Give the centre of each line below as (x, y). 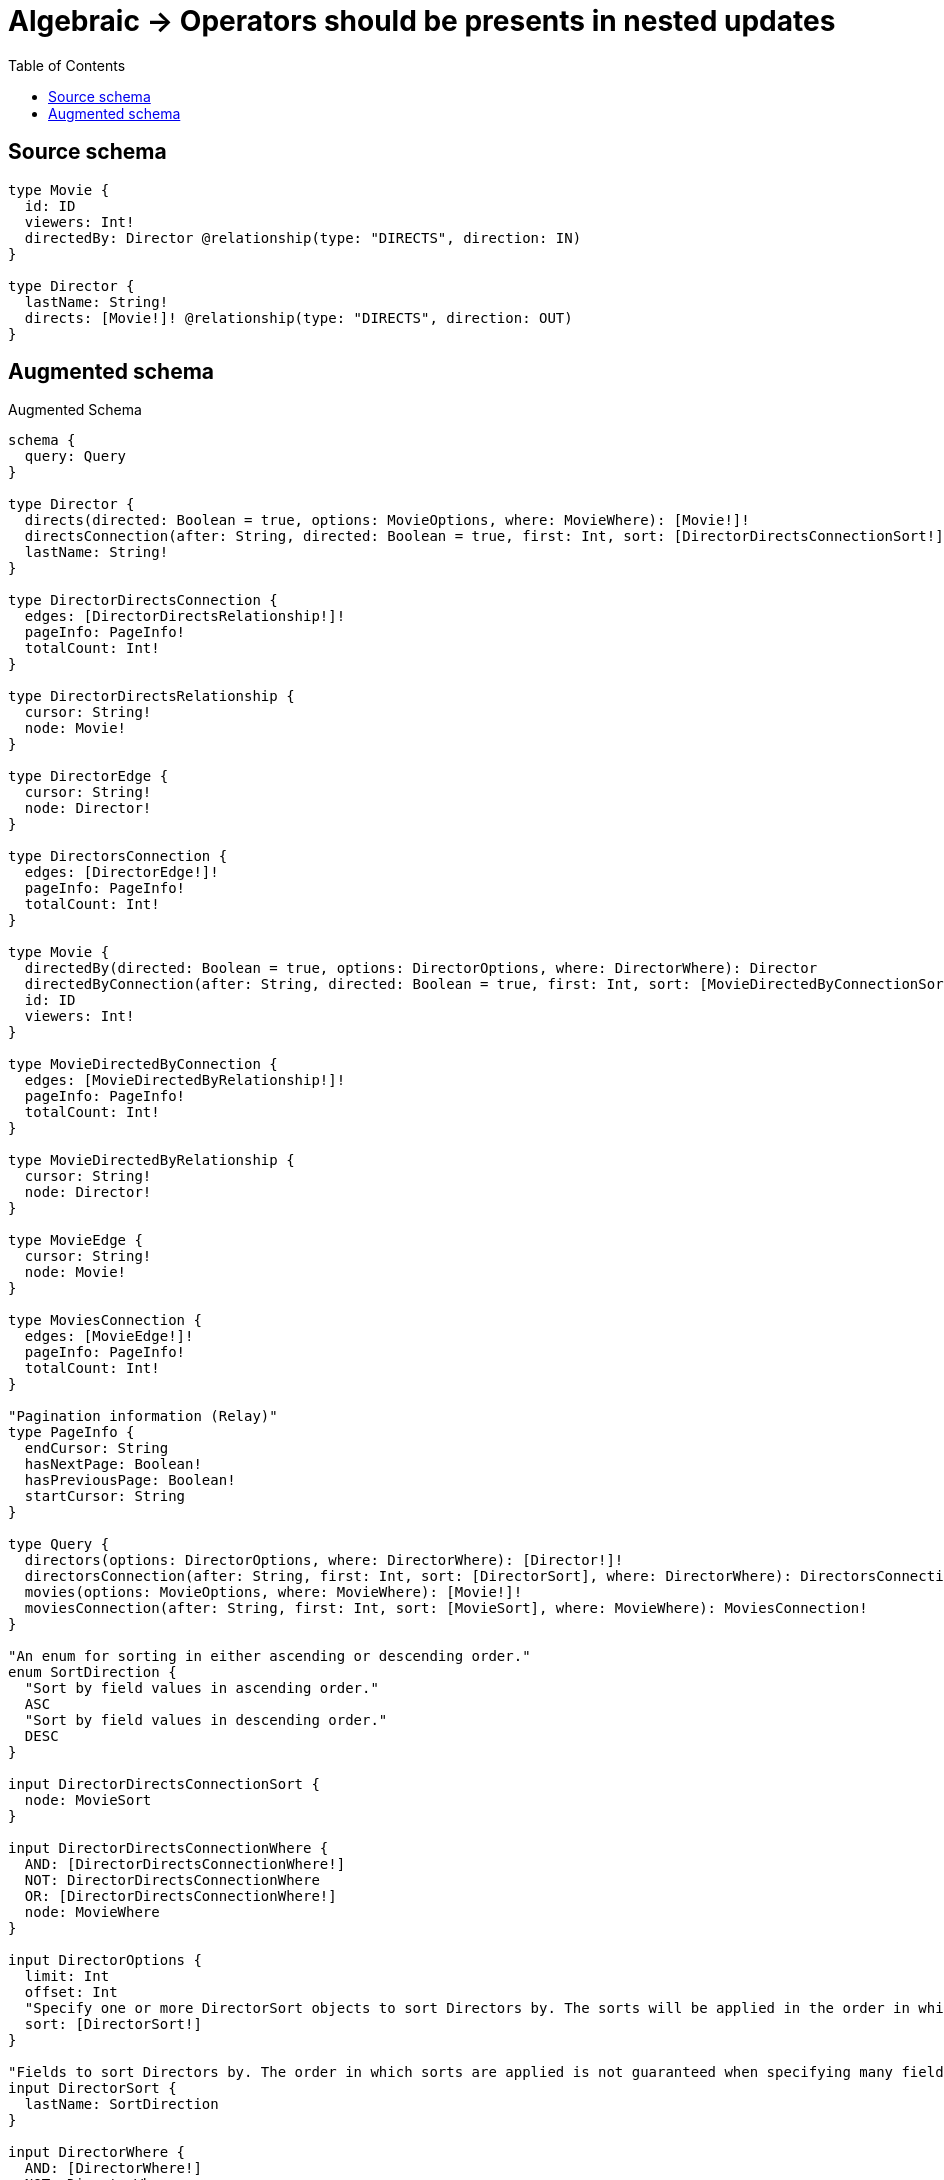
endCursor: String (96, 1448)
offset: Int (71, 1992)
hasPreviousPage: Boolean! (130, 1480)
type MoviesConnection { (105, 1320)
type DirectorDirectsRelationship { (151, 696)
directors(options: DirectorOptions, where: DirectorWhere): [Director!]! (324, 1560)
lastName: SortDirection (121, 2104)
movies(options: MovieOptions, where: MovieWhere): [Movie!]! (273, 1592)
